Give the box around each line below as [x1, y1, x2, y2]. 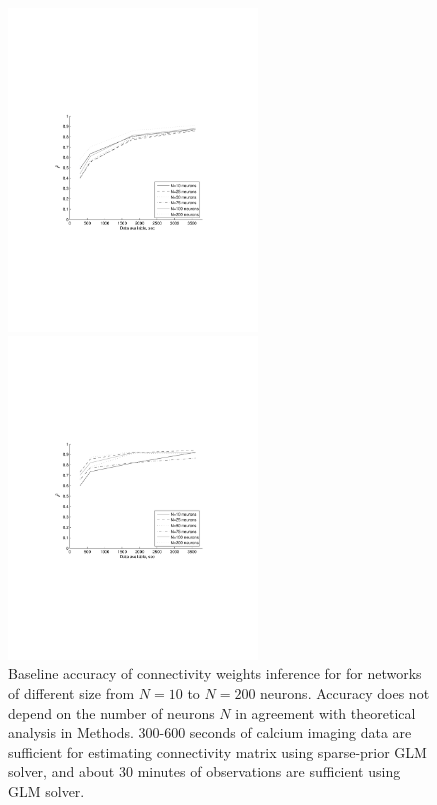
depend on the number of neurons [8, 702, 215, 723]
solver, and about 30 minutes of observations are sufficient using [8, 761, 401, 782]
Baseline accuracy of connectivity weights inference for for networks [8, 663, 422, 684]
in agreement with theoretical [235, 702, 416, 723]
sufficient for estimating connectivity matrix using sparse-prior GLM [8, 741, 427, 762]
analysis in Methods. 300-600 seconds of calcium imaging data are [8, 722, 412, 743]
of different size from [8, 683, 135, 704]
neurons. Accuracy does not [260, 683, 430, 704]
